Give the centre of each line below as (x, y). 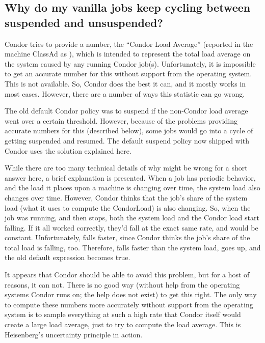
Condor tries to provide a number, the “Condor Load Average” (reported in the (129, 44)
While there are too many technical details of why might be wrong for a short (126, 168)
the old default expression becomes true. (68, 257)
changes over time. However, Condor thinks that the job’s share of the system (126, 197)
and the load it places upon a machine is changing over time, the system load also (132, 188)
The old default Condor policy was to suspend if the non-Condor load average (126, 111)
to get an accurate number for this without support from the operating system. (128, 74)
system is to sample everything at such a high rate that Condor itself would (123, 314)
